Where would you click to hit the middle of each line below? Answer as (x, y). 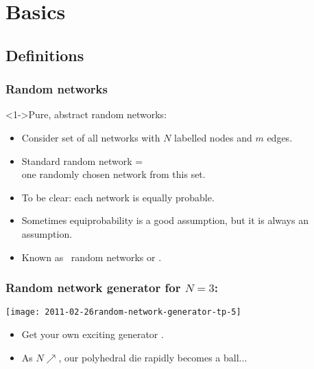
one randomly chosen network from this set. (113, 174)
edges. (280, 137)
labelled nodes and (213, 137)
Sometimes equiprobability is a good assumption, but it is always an (165, 220)
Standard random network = (82, 160)
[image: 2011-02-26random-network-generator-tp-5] (123, 312)
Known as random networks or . (92, 257)
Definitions (45, 55)
